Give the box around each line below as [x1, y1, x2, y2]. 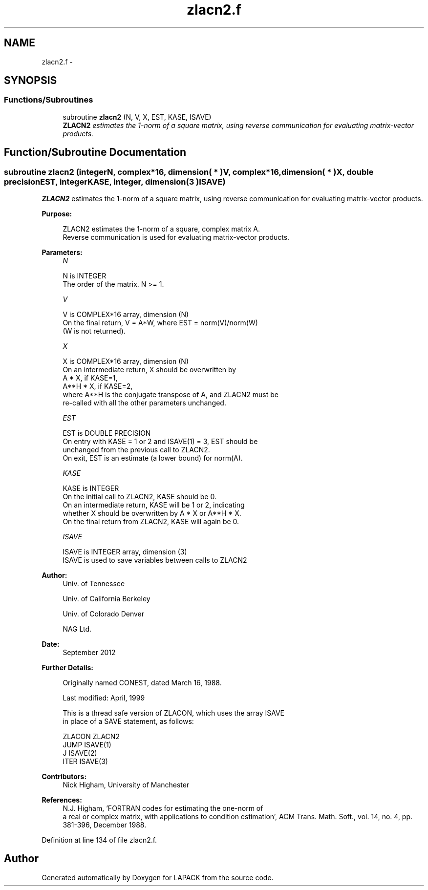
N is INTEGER [63, 272, 107, 280]
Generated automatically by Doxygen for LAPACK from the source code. [42, 873, 274, 882]
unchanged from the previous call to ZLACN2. [63, 445, 210, 454]
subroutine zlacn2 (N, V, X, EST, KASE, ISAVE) [63, 112, 212, 121]
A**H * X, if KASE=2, [63, 382, 133, 391]
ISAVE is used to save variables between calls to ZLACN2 [63, 556, 247, 565]
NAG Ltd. [63, 625, 92, 634]
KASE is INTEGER [63, 484, 119, 493]
